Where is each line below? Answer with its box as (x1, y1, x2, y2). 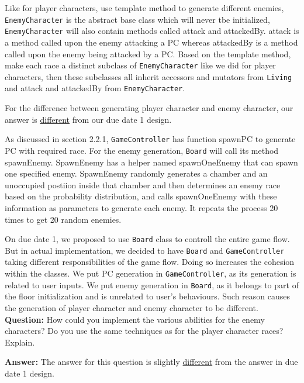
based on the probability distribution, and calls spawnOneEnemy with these (5, 190, 277, 202)
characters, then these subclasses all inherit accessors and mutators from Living (5, 70, 292, 82)
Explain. (5, 336, 35, 348)
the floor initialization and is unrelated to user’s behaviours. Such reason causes (5, 290, 291, 302)
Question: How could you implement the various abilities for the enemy (5, 313, 265, 325)
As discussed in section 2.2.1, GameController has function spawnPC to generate (5, 133, 296, 145)
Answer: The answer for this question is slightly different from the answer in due (5, 356, 298, 368)
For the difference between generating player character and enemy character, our (5, 102, 293, 114)
